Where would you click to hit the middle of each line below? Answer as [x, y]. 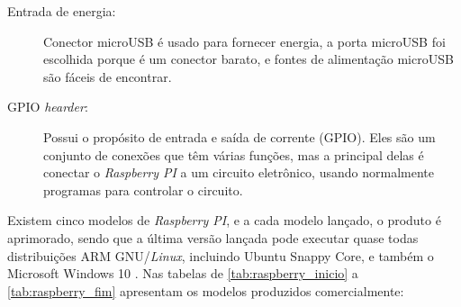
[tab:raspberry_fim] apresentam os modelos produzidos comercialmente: [206, 290]
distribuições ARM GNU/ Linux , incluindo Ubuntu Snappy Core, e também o [221, 255]
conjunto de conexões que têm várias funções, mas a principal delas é [234, 154]
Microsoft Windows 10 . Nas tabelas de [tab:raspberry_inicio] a [183, 273]
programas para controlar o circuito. [143, 190]
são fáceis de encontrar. [108, 76]
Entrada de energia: [62, 11]
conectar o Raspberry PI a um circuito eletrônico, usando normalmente [239, 172]
